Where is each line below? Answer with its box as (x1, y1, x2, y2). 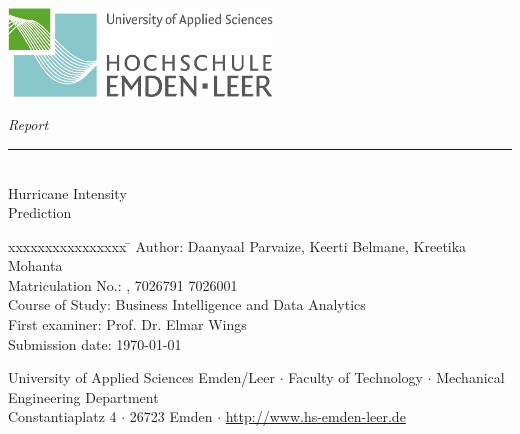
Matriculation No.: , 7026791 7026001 (8, 274, 238, 295)
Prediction (8, 202, 72, 223)
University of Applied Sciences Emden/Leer (8, 367, 276, 388)
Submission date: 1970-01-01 (8, 333, 182, 354)
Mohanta (8, 255, 63, 276)
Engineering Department (8, 386, 159, 407)
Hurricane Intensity (8, 182, 127, 203)
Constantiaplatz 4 (8, 406, 117, 427)
